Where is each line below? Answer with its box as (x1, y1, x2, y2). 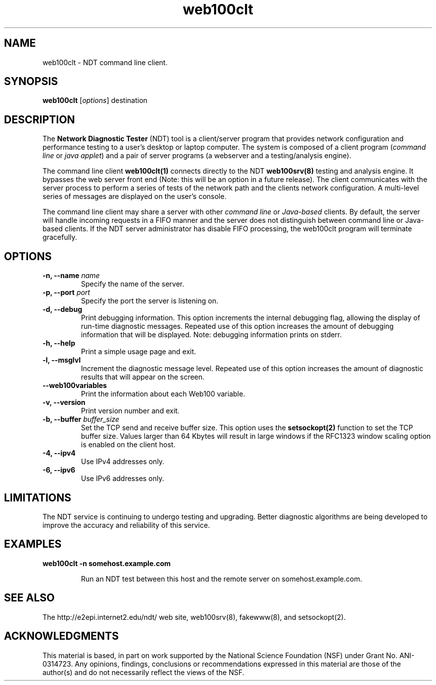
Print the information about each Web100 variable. (81, 390, 245, 398)
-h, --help (42, 339, 75, 348)
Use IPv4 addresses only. (81, 457, 165, 466)
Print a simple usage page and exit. (81, 347, 196, 356)
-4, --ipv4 (42, 449, 76, 458)
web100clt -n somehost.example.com (42, 559, 171, 568)
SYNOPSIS (4, 75, 58, 88)
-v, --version (42, 398, 86, 407)
